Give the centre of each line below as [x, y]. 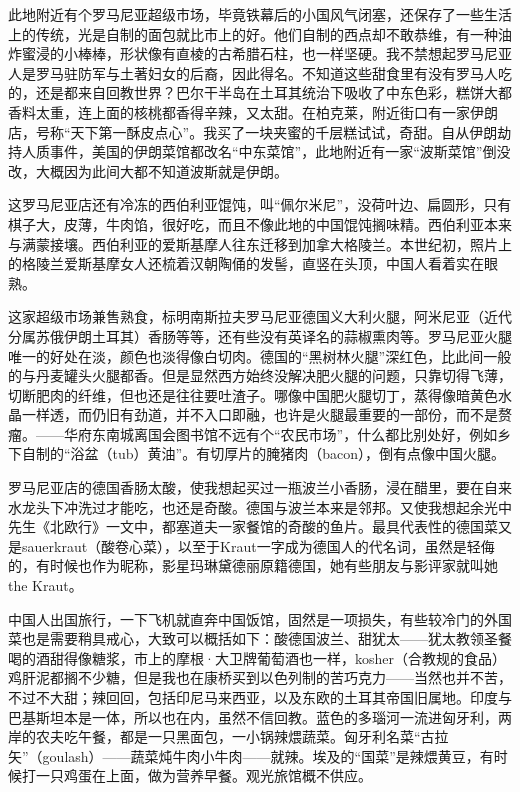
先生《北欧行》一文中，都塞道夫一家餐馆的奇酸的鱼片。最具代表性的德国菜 [253, 526]
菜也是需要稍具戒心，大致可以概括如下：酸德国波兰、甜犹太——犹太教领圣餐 [260, 638]
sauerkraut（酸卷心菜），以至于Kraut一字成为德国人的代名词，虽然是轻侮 [258, 545]
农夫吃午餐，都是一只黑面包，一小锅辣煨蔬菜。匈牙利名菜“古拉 [242, 736]
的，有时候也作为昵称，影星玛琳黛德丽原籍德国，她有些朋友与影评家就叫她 [253, 565]
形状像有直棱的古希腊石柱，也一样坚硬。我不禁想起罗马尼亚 [315, 53]
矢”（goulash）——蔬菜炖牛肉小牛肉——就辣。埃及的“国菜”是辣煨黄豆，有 [251, 755]
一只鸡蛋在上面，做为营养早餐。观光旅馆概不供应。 [203, 775]
